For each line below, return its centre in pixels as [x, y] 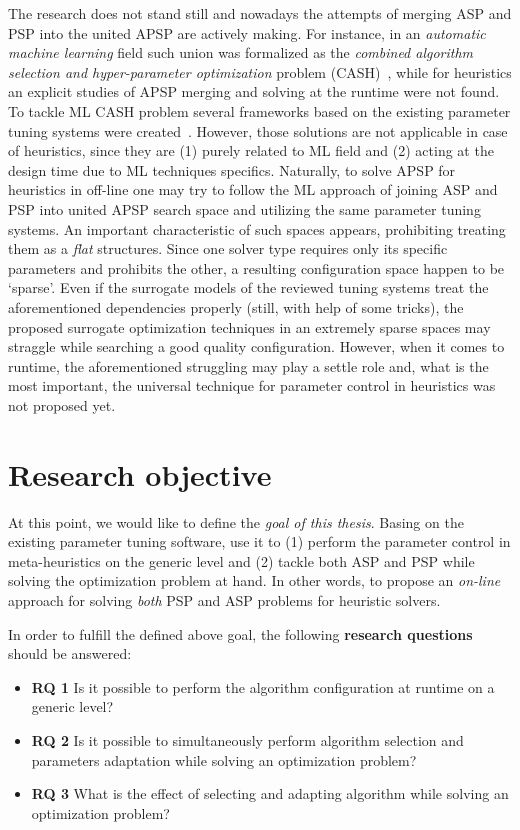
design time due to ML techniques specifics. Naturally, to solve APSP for [232, 169]
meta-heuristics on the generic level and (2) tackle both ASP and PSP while [241, 560]
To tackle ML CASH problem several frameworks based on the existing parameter [259, 110]
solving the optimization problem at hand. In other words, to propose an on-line [254, 580]
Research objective [140, 473]
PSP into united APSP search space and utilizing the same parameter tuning [244, 208]
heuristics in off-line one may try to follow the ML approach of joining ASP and [253, 189]
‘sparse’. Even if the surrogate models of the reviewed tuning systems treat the [248, 287]
